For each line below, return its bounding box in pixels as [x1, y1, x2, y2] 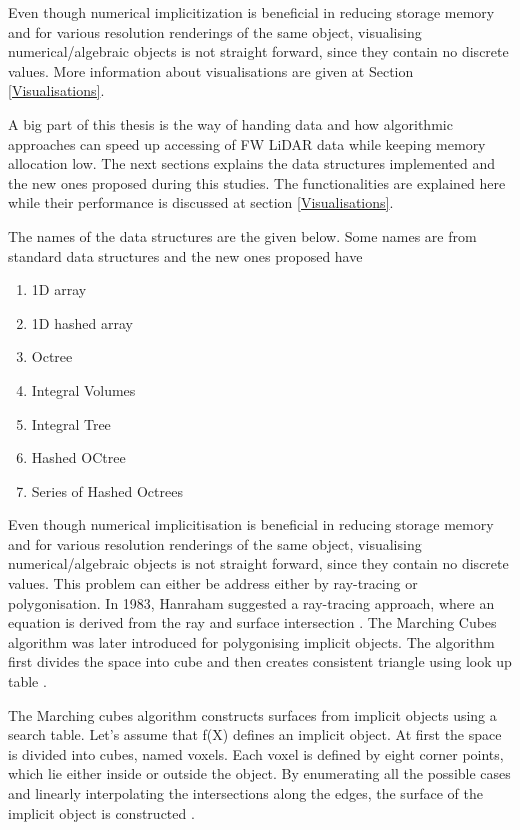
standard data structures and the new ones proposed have [8, 245, 363, 266]
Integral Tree [31, 413, 111, 434]
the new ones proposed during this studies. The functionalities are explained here [8, 172, 506, 193]
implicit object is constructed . [8, 802, 195, 823]
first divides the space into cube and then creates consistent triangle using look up [8, 651, 512, 672]
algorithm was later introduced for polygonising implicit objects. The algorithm [8, 631, 495, 652]
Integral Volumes [31, 379, 136, 400]
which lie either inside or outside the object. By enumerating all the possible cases [8, 763, 511, 784]
